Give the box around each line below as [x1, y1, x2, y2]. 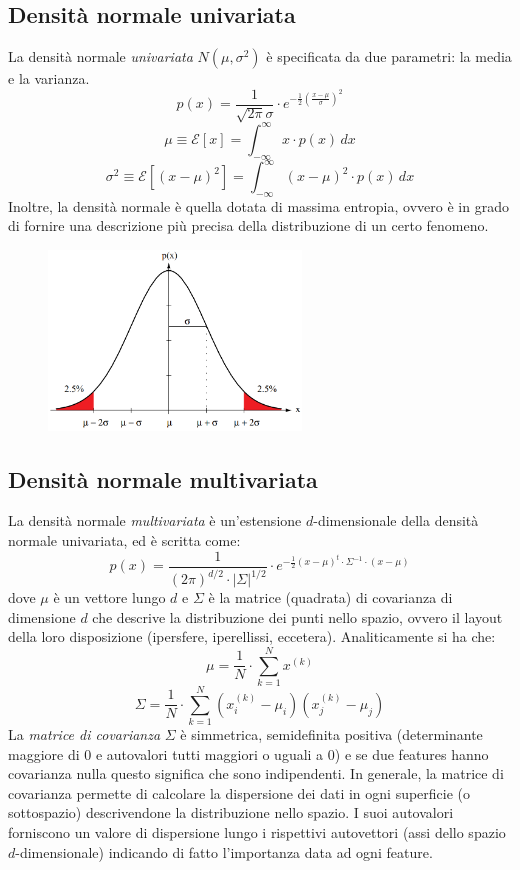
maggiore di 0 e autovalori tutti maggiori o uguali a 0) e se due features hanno [8, 743, 489, 764]
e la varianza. [8, 68, 90, 89]
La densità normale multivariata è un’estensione [8, 510, 302, 531]
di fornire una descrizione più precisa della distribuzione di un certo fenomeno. [8, 215, 489, 236]
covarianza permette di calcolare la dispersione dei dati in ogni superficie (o [8, 782, 471, 803]
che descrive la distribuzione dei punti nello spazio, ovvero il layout [92, 606, 503, 627]
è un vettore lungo [53, 587, 166, 608]
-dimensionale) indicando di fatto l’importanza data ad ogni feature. [15, 841, 433, 862]
